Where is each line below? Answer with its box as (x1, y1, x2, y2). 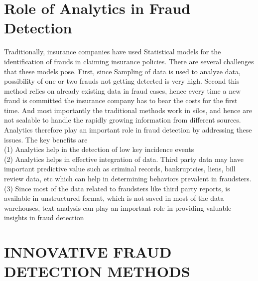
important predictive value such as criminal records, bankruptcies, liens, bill (4, 163, 236, 174)
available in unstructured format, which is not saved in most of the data (4, 193, 224, 203)
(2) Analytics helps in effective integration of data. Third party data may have (4, 153, 244, 164)
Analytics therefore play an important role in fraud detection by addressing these (4, 125, 252, 135)
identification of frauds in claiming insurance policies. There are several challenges (4, 56, 254, 66)
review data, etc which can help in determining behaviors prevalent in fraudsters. (4, 173, 252, 184)
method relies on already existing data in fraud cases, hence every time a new (4, 85, 241, 96)
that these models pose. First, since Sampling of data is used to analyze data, (4, 66, 241, 76)
